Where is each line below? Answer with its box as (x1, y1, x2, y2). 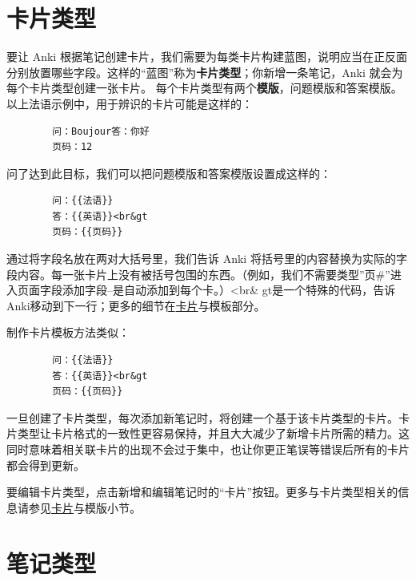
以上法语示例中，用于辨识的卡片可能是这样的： (6, 95, 253, 111)
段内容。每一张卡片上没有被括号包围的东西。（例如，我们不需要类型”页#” (6, 265, 390, 282)
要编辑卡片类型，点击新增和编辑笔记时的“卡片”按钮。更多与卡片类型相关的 (6, 483, 398, 500)
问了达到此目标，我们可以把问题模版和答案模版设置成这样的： (6, 164, 331, 181)
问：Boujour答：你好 (52, 125, 150, 137)
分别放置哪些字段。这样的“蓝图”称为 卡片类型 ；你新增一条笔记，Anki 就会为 (6, 63, 403, 80)
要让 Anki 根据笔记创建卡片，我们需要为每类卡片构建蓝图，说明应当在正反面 (6, 48, 407, 65)
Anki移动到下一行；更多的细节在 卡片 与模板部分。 (6, 297, 266, 313)
